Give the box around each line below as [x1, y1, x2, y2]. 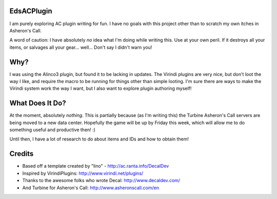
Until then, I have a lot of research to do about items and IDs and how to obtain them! [9, 136, 189, 142]
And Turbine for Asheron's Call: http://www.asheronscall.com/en [22, 185, 159, 191]
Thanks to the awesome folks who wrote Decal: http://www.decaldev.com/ [22, 177, 181, 184]
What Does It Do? [9, 99, 66, 108]
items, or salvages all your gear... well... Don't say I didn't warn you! [9, 44, 152, 50]
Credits [9, 149, 34, 158]
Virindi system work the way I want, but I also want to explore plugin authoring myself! [9, 85, 192, 92]
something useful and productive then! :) [9, 127, 96, 133]
